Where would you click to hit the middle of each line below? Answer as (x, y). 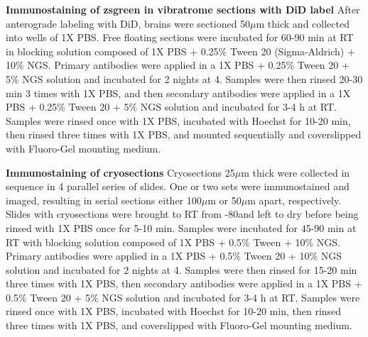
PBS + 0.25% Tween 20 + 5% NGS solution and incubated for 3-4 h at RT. (171, 107)
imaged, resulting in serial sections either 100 (104, 200)
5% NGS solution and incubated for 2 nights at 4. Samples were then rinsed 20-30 (184, 78)
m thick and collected (303, 23)
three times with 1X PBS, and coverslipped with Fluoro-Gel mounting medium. (179, 325)
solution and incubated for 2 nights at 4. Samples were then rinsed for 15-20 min (182, 269)
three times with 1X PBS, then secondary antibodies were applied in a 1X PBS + (184, 283)
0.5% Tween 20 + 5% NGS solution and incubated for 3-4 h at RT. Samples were (183, 297)
